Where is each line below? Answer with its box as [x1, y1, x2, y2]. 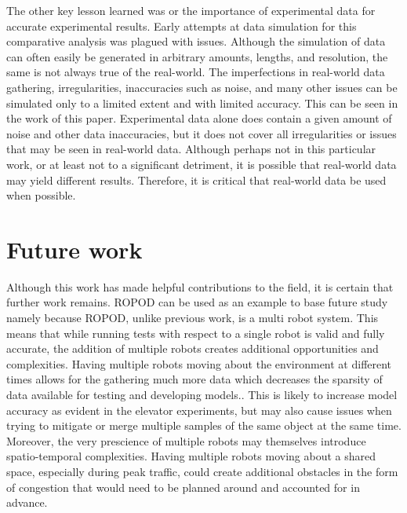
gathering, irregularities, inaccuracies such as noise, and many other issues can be [6, 79, 398, 95]
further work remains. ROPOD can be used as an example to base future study [6, 294, 388, 310]
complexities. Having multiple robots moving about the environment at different [6, 355, 392, 372]
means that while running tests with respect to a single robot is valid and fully [6, 324, 385, 341]
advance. [6, 494, 48, 511]
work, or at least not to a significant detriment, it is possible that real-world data [6, 156, 397, 172]
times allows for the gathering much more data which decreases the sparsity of [6, 371, 383, 387]
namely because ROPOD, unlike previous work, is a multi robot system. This [6, 310, 379, 326]
